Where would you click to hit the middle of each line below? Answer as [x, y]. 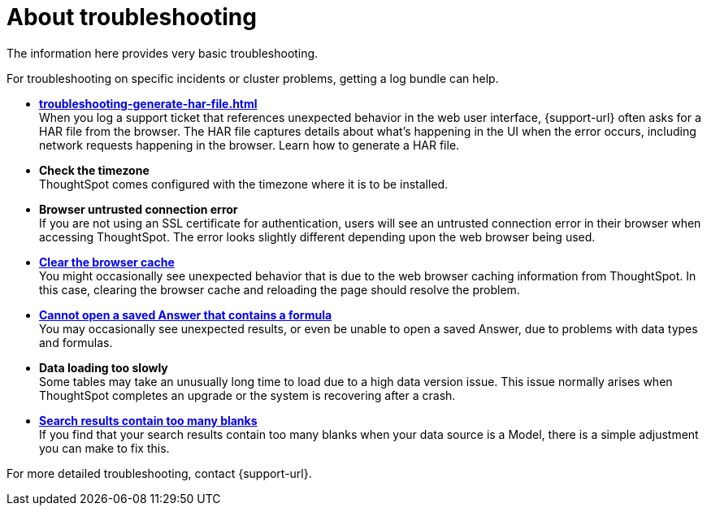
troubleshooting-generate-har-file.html [148, 103]
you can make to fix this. [104, 448]
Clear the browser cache [107, 262]
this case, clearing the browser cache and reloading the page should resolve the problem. [280, 289]
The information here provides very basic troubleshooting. [163, 53]
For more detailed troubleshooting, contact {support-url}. [159, 473]
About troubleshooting [132, 17]
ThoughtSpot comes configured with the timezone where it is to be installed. [244, 184]
